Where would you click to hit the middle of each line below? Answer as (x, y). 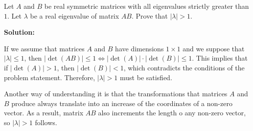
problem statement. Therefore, (50, 77)
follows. (46, 122)
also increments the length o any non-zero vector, (172, 113)
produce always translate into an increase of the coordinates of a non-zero (122, 103)
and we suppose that (214, 48)
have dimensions (139, 48)
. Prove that (149, 15)
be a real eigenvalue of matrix (75, 15)
